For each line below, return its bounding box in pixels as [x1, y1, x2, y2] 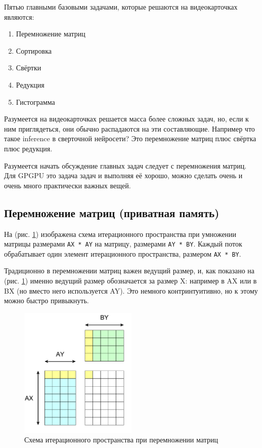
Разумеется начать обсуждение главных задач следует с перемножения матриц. [4, 160, 247, 171]
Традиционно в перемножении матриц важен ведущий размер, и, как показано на [4, 265, 255, 276]
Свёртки [16, 62, 41, 73]
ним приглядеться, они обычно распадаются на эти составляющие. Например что [4, 123, 255, 134]
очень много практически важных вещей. [4, 180, 131, 190]
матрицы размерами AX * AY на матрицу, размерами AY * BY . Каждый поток [4, 238, 242, 249]
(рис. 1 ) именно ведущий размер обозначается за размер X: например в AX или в [4, 275, 257, 286]
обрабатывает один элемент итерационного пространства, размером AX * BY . [4, 248, 241, 259]
